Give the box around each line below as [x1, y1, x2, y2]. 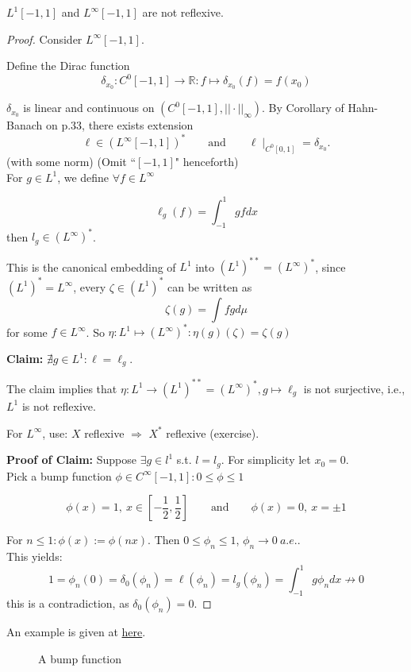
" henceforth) [175, 153, 239, 170]
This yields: [6, 548, 63, 565]
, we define [57, 168, 109, 185]
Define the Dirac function [6, 57, 130, 74]
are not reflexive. [142, 4, 224, 20]
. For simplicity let [221, 451, 311, 468]
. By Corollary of [262, 99, 344, 116]
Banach [6, 117, 43, 133]
